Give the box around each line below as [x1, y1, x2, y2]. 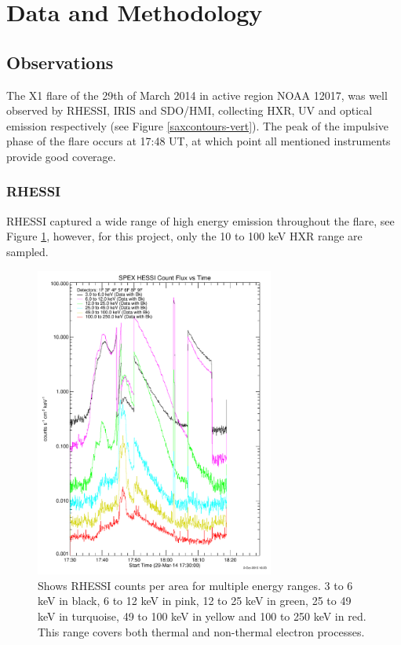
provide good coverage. [6, 148, 116, 164]
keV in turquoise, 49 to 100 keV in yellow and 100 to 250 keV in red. [38, 607, 366, 624]
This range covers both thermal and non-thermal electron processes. [38, 623, 365, 640]
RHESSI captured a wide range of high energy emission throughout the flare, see [6, 212, 395, 229]
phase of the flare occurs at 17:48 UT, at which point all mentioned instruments [6, 133, 391, 149]
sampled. [6, 243, 49, 259]
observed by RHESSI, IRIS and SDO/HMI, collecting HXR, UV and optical [6, 102, 373, 119]
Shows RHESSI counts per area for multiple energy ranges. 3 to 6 [38, 577, 353, 593]
